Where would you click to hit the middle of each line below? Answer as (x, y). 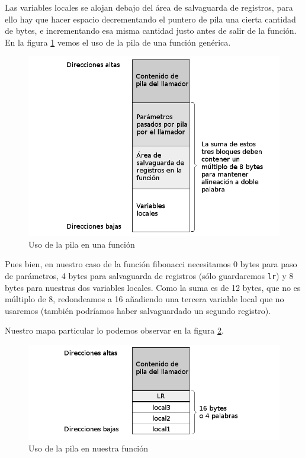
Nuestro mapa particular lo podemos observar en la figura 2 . (114, 330)
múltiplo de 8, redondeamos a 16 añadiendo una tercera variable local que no (145, 299)
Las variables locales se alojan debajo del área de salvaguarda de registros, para (149, 7)
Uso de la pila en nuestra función (89, 448)
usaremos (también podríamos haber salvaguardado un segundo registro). (138, 310)
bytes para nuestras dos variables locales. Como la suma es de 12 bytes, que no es (153, 287)
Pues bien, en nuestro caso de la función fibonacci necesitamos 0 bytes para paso (151, 264)
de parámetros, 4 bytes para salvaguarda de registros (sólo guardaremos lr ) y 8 (149, 276)
